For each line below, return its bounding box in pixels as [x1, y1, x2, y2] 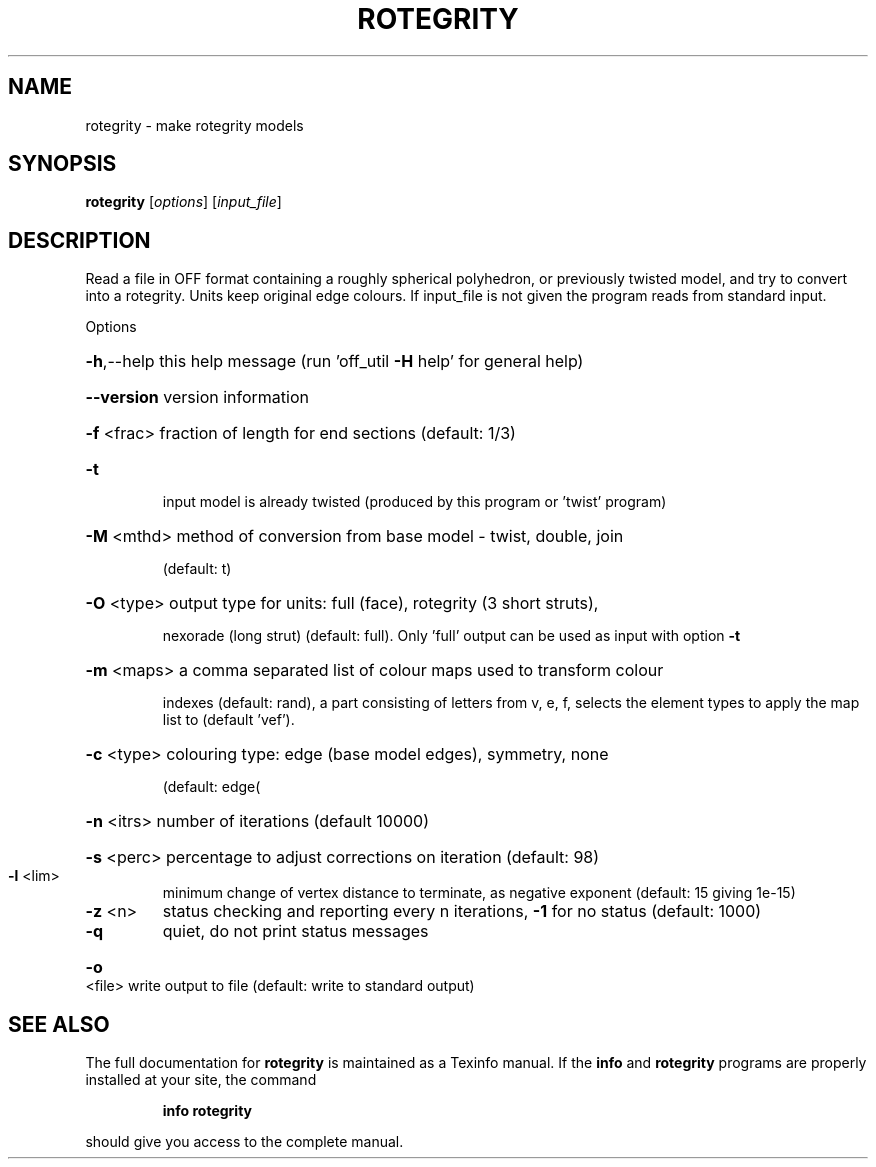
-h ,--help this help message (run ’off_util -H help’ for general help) [85, 351, 584, 372]
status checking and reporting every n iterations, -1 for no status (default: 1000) [162, 901, 762, 922]
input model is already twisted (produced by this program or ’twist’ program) [162, 493, 667, 511]
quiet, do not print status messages [162, 921, 429, 942]
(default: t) [162, 560, 232, 578]
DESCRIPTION [8, 227, 151, 253]
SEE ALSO [8, 1011, 110, 1037]
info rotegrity [162, 1102, 253, 1120]
